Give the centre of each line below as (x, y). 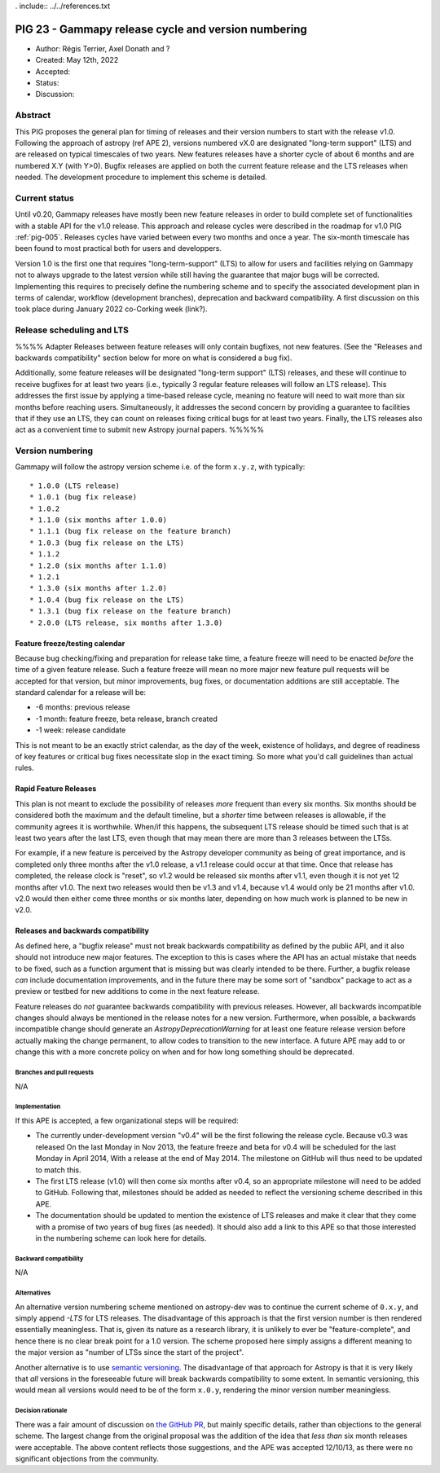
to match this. (58, 1170)
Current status (45, 198)
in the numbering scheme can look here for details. (121, 1238)
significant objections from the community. (87, 1458)
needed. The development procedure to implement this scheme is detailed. (141, 177)
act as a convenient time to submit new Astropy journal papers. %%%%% (140, 430)
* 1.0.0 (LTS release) (75, 486)
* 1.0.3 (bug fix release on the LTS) (107, 543)
